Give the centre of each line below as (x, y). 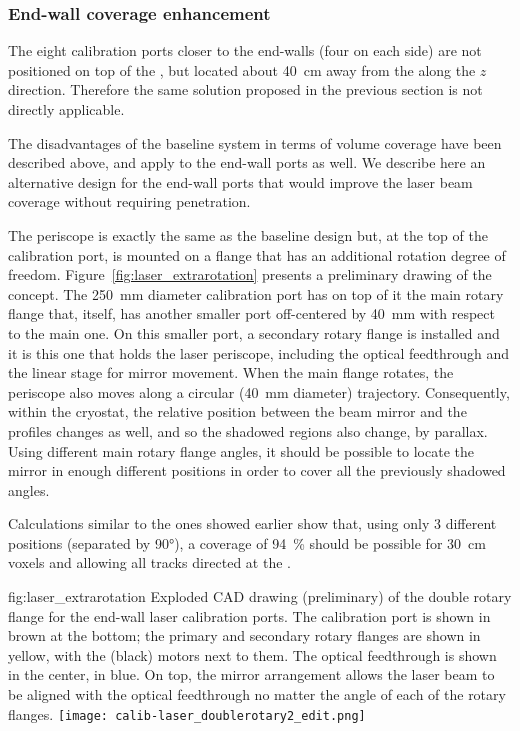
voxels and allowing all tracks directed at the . (149, 562)
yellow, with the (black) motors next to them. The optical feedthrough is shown (252, 654)
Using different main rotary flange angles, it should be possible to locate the (241, 450)
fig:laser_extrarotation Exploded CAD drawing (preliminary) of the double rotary (260, 596)
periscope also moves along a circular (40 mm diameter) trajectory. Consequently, (259, 391)
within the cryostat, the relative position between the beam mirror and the (237, 411)
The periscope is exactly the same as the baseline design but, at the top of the (248, 234)
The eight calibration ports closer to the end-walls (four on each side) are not (245, 50)
